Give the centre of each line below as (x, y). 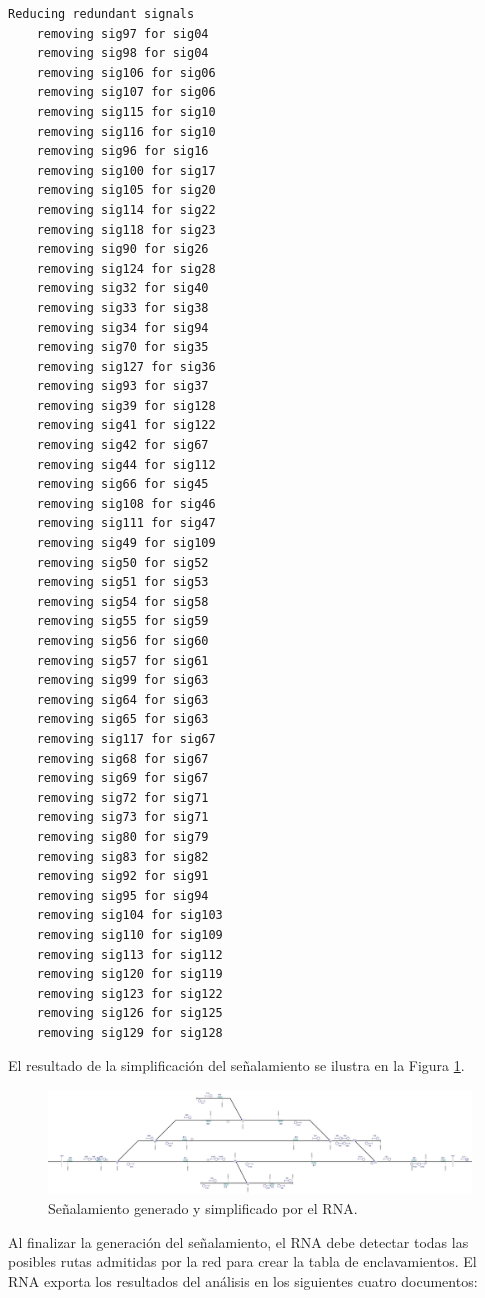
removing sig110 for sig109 (129, 934)
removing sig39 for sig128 (126, 405)
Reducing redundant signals (101, 14)
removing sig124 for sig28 (126, 268)
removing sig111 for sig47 (126, 523)
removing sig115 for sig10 (126, 111)
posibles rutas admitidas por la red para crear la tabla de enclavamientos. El (242, 1261)
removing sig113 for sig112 (129, 954)
